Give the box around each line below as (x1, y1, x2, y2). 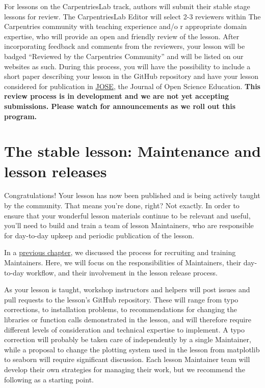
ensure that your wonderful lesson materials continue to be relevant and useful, (4, 210, 251, 220)
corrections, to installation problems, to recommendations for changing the (4, 304, 237, 315)
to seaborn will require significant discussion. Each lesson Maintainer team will (4, 354, 250, 365)
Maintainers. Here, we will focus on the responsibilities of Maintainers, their (4, 257, 242, 267)
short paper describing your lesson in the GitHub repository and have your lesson (4, 71, 259, 81)
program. (4, 110, 37, 121)
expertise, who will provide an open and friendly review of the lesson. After (4, 31, 240, 41)
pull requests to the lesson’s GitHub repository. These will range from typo (4, 294, 238, 304)
